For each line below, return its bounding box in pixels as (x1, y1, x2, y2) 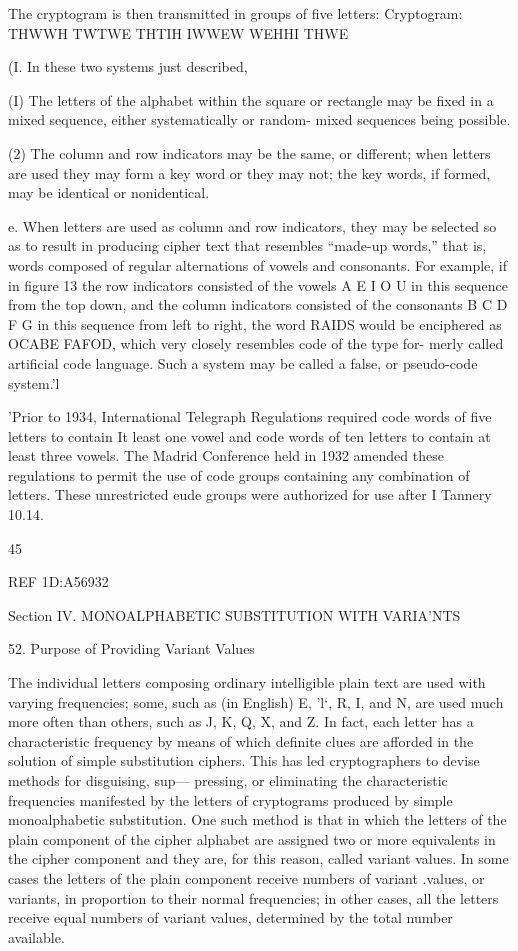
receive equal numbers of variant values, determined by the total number (8, 907, 453, 928)
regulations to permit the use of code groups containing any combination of (8, 464, 470, 485)
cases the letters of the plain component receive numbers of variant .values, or (8, 867, 485, 888)
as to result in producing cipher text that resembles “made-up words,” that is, (8, 235, 487, 256)
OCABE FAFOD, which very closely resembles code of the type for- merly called (8, 333, 504, 354)
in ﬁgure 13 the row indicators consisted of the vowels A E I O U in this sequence (8, 274, 509, 295)
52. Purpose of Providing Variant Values (8, 638, 255, 659)
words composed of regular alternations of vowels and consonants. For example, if (8, 254, 508, 275)
